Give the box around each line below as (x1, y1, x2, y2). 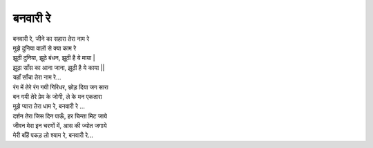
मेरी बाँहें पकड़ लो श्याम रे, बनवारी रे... (12, 131, 93, 140)
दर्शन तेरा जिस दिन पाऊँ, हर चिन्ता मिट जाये (12, 111, 107, 120)
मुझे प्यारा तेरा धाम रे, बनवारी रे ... (12, 102, 86, 111)
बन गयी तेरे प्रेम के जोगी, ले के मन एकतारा (12, 92, 103, 100)
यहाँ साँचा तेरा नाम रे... (12, 73, 61, 82)
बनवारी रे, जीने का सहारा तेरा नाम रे (12, 35, 90, 43)
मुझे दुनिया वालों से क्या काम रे (12, 44, 77, 52)
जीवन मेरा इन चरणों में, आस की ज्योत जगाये (12, 122, 107, 130)
